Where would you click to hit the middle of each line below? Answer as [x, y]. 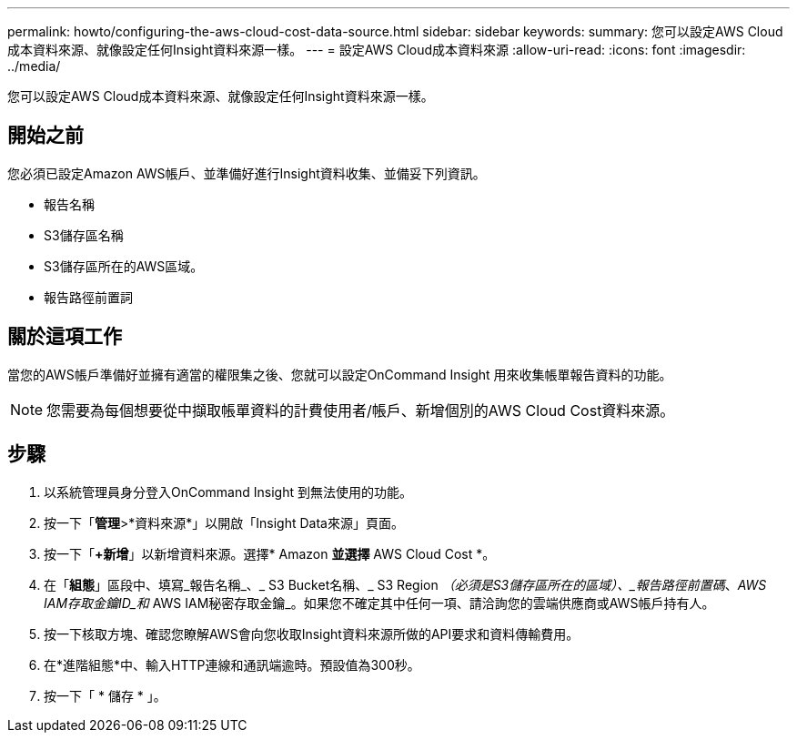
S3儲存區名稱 [84, 235]
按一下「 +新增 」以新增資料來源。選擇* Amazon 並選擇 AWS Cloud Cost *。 [270, 553]
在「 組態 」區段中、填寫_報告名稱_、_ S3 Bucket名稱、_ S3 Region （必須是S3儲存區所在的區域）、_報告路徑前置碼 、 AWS [405, 584]
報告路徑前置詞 [88, 297]
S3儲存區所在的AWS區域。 [124, 266]
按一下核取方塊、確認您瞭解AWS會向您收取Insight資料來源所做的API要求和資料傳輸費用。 [312, 634]
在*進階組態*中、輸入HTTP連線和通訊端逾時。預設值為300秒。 [232, 664]
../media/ [34, 66]
